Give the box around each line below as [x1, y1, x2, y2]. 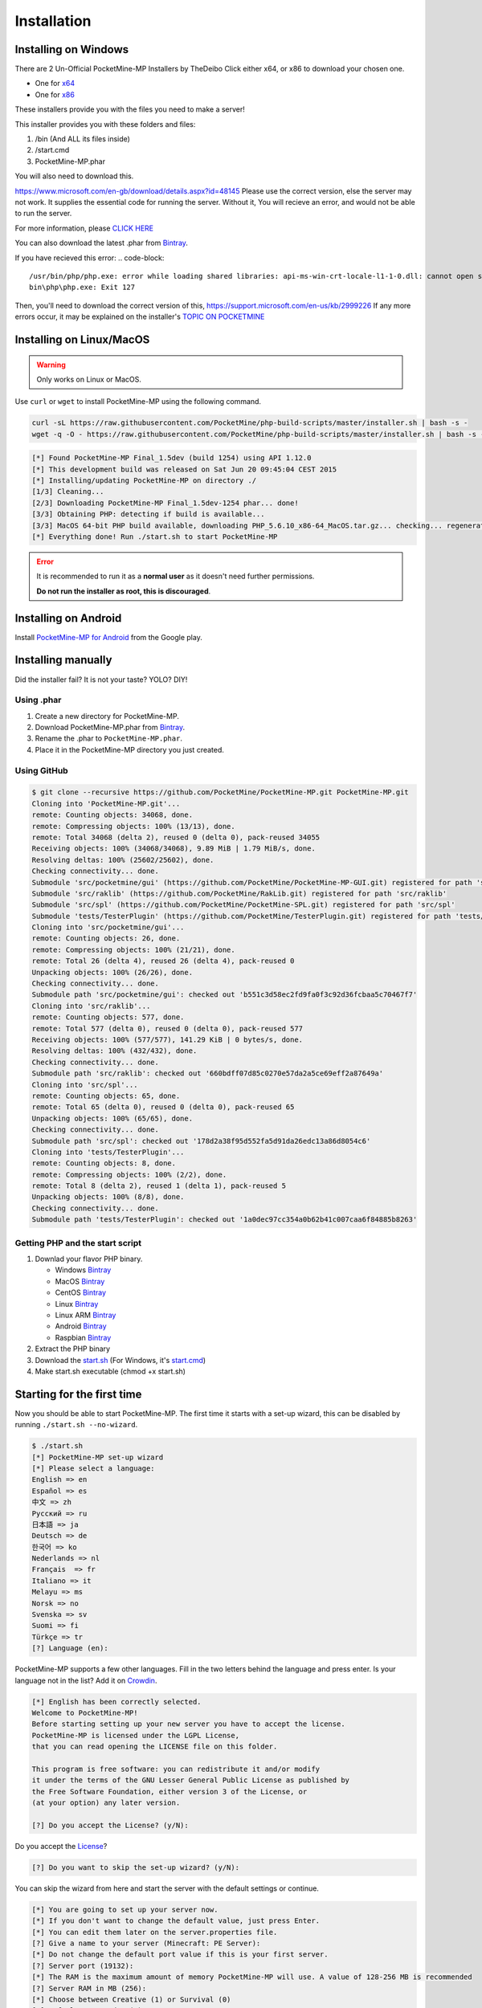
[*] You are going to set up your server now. [31, 1904, 219, 1914]
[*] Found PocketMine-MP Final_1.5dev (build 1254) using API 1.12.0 [31, 454, 312, 463]
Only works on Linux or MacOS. [36, 374, 142, 384]
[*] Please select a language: [31, 1463, 156, 1473]
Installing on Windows [14, 43, 129, 56]
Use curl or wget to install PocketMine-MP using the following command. [14, 397, 261, 406]
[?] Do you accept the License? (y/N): [31, 1820, 189, 1830]
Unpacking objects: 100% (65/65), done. [31, 1113, 193, 1123]
